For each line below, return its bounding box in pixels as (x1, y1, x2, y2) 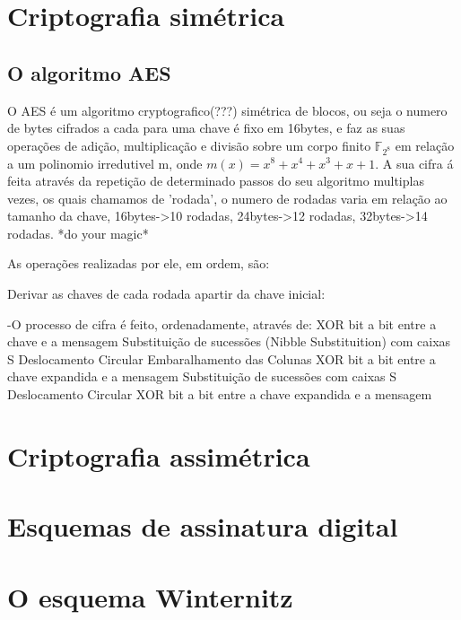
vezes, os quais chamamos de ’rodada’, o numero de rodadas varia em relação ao (7, 188, 448, 207)
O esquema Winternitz (7, 578, 293, 615)
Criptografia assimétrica (7, 437, 310, 474)
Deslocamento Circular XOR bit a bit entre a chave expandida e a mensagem (7, 385, 432, 404)
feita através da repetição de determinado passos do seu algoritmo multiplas (7, 171, 424, 190)
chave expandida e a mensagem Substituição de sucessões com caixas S (7, 367, 397, 386)
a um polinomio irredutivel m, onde (7, 153, 203, 172)
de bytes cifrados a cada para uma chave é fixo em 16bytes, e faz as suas (7, 118, 405, 137)
